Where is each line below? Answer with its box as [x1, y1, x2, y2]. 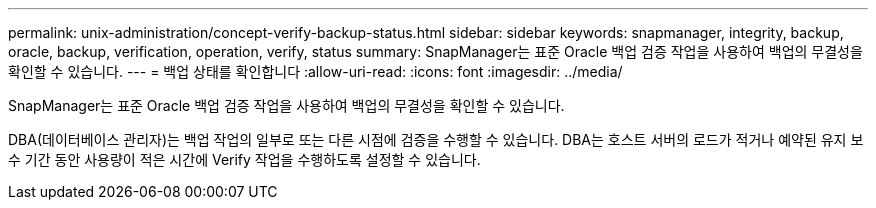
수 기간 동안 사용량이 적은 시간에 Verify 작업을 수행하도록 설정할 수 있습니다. [8, 151, 481, 168]
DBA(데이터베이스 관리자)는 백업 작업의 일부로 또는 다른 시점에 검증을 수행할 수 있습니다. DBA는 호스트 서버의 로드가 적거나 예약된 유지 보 [8, 131, 864, 148]
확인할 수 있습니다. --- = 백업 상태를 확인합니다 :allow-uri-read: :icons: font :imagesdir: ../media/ [8, 63, 623, 80]
